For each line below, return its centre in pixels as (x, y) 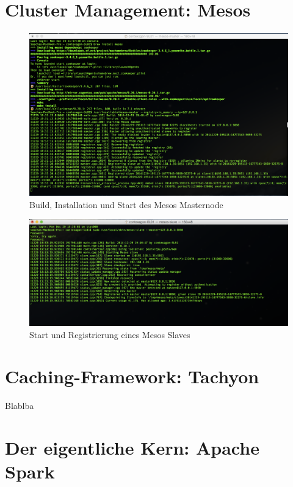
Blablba (20, 406)
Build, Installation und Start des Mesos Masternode (126, 204)
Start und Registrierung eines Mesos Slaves (110, 334)
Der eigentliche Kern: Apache (132, 448)
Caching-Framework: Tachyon (132, 376)
